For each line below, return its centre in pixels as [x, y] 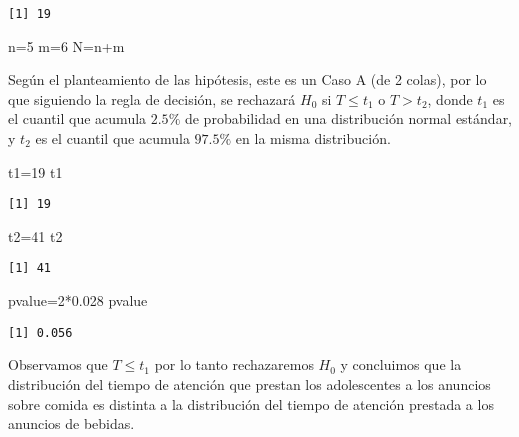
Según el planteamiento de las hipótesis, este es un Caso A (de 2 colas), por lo [247, 79]
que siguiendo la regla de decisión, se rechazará [152, 98]
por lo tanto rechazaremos [234, 364]
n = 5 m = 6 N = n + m [66, 45]
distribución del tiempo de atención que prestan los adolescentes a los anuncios [249, 383]
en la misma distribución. [313, 138]
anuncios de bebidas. [71, 423]
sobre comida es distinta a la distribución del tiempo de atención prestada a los [251, 403]
